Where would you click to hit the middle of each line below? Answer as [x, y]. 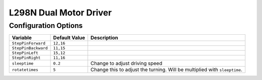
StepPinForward [29, 43]
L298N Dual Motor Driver [60, 13]
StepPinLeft [25, 53]
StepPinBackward [30, 48]
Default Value [69, 38]
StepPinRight [26, 58]
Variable [22, 38]
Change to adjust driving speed [126, 64]
